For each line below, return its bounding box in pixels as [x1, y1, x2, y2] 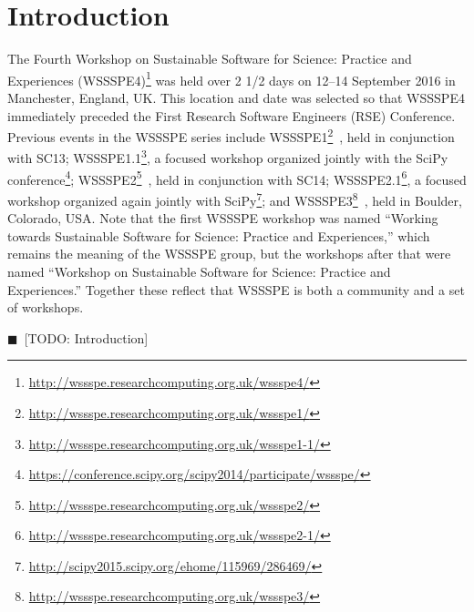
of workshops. [7, 298, 84, 317]
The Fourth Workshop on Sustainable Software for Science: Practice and [7, 49, 412, 68]
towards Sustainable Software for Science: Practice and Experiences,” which [7, 226, 430, 245]
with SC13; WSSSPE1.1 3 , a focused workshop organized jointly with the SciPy [7, 146, 448, 168]
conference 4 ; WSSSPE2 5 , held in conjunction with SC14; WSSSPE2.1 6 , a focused [7, 167, 467, 189]
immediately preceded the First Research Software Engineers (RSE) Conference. [7, 106, 456, 125]
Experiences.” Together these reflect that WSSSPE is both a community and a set [7, 280, 465, 299]
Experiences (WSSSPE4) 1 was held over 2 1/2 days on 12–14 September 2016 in [7, 67, 456, 89]
